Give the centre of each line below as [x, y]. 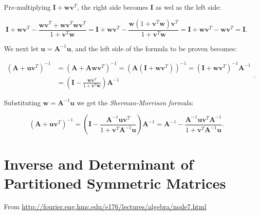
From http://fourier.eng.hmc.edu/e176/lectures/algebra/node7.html [105, 206]
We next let [21, 48]
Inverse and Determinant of [99, 164]
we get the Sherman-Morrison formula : [135, 102]
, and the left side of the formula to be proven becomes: [154, 48]
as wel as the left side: [188, 7]
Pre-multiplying [27, 7]
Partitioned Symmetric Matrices [115, 183]
